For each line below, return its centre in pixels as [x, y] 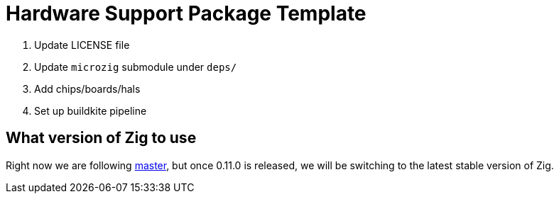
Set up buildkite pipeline [91, 110]
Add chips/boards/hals [87, 89]
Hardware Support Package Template [186, 13]
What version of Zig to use [101, 138]
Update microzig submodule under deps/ [136, 67]
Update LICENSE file [82, 45]
